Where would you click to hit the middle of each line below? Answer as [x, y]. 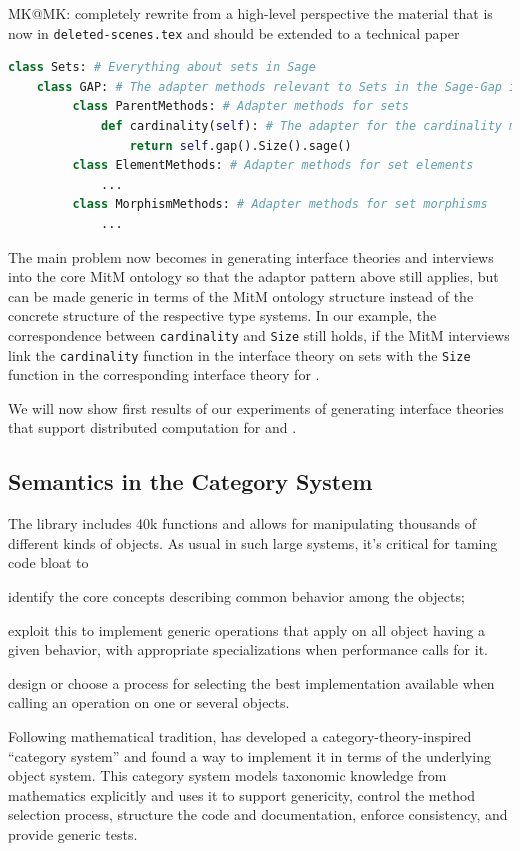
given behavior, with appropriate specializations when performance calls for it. [248, 649]
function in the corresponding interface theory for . [164, 374]
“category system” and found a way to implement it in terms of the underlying [249, 755]
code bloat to [48, 562]
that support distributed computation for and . [152, 427]
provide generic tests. [73, 833]
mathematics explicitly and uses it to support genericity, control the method [242, 794]
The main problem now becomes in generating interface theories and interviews [251, 256]
